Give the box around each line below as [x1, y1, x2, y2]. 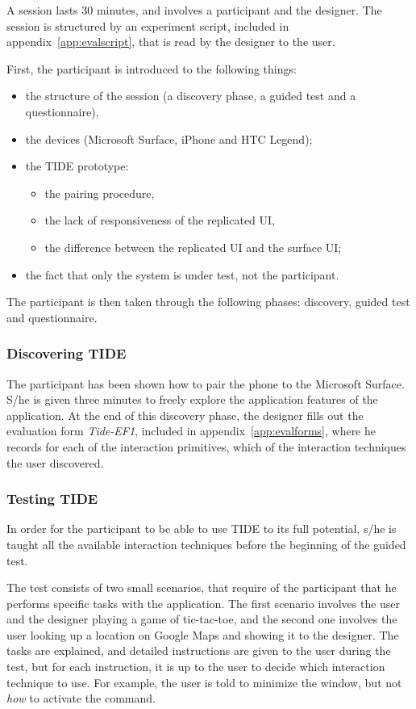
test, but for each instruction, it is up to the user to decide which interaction [6, 658, 385, 675]
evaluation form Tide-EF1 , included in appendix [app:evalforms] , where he [6, 422, 376, 439]
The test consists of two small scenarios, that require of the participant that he [6, 579, 397, 596]
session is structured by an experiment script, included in [6, 17, 289, 34]
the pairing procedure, [44, 184, 155, 201]
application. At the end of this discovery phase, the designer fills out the [6, 406, 364, 423]
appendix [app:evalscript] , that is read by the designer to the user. [6, 33, 335, 50]
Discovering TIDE [6, 343, 127, 363]
